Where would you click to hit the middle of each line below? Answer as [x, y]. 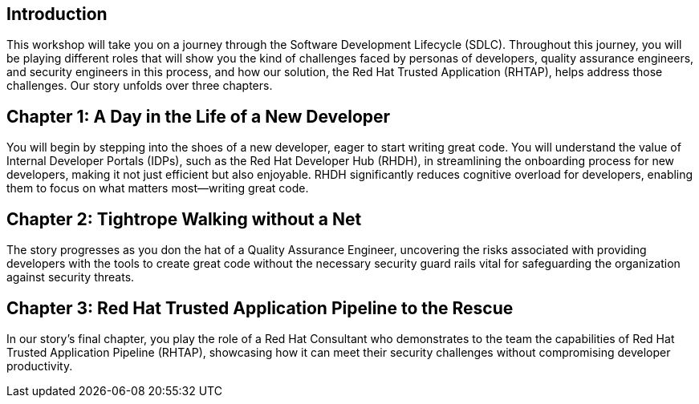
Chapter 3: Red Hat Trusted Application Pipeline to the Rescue [260, 308]
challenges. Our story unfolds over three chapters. [140, 86]
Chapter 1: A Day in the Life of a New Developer [199, 116]
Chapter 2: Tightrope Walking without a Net [184, 219]
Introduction [57, 14]
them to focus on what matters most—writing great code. [158, 188]
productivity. [40, 366]
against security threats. [71, 277]
